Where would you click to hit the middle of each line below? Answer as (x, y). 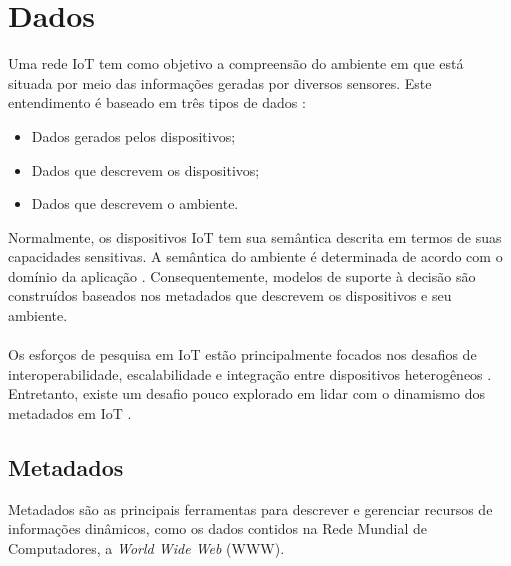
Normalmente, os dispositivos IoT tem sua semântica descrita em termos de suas (255, 236)
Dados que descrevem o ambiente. (135, 203)
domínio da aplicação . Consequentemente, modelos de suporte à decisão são (242, 275)
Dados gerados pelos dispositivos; (133, 135)
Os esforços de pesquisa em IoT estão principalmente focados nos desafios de (242, 354)
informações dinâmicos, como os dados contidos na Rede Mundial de (218, 528)
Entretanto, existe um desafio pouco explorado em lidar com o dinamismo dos (246, 393)
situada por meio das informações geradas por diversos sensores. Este (220, 82)
